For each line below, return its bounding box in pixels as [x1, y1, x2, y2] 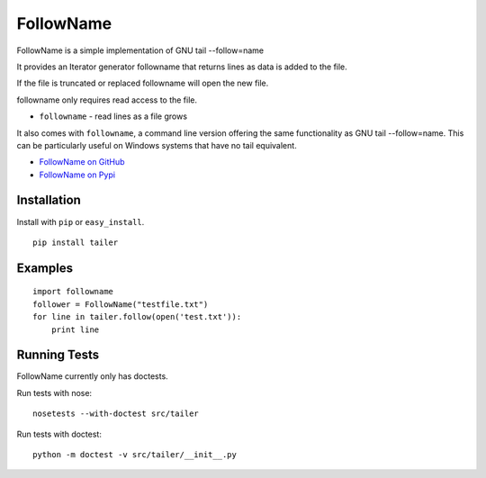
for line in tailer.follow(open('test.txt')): [32, 311, 242, 322]
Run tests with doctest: [16, 428, 103, 439]
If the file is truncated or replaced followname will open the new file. [16, 77, 269, 89]
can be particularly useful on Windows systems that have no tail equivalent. [16, 140, 297, 150]
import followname [32, 286, 114, 297]
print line [50, 324, 100, 335]
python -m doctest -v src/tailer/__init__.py [32, 450, 238, 460]
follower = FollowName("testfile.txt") [32, 299, 209, 310]
